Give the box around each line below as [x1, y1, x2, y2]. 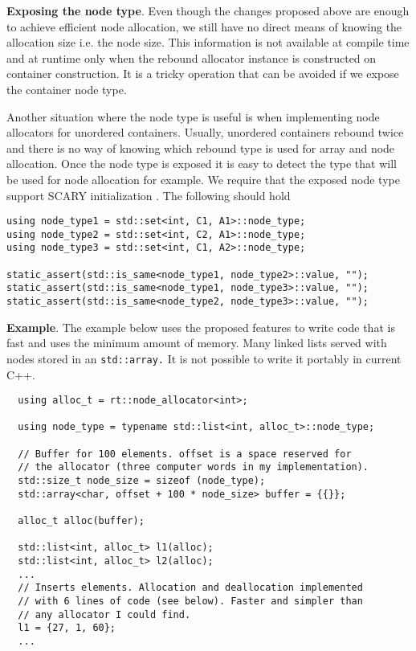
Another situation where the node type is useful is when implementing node [6, 108, 380, 125]
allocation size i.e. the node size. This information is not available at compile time [6, 34, 410, 51]
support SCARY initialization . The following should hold [6, 186, 291, 203]
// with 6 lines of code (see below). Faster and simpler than [18, 596, 363, 607]
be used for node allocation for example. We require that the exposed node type [6, 170, 400, 187]
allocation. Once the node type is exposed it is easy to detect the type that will [6, 155, 397, 172]
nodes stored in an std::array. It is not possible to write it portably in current [6, 350, 402, 366]
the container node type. [6, 80, 127, 97]
